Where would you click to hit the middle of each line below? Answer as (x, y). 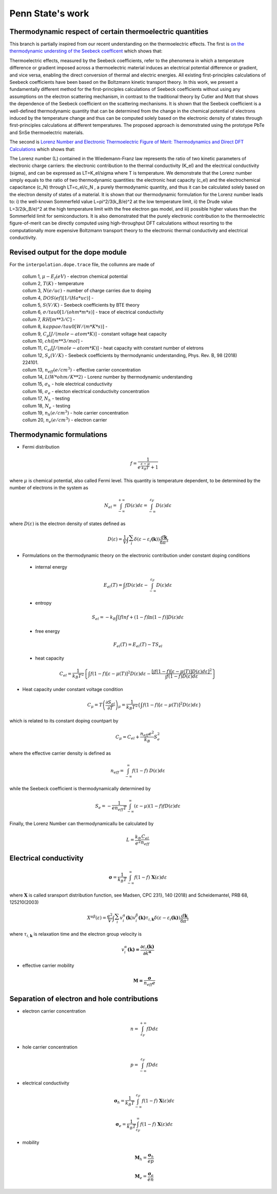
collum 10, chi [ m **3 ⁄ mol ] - (53, 341)
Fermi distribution (41, 447)
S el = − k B (104, 618)
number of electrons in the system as (49, 488)
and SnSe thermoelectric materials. (47, 132)
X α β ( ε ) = (97, 917)
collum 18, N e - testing (46, 406)
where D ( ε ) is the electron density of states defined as (67, 524)
